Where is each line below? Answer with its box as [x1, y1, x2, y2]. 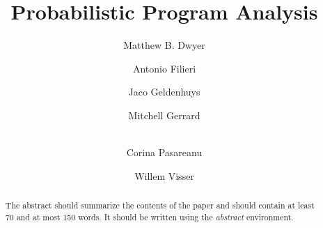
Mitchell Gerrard [128, 107, 200, 122]
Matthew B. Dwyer [123, 38, 205, 52]
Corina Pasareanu [126, 145, 203, 160]
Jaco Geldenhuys [128, 84, 200, 99]
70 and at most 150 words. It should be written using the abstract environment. [5, 211, 294, 222]
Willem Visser [134, 168, 194, 183]
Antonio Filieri [132, 61, 196, 75]
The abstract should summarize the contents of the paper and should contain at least [5, 199, 315, 211]
